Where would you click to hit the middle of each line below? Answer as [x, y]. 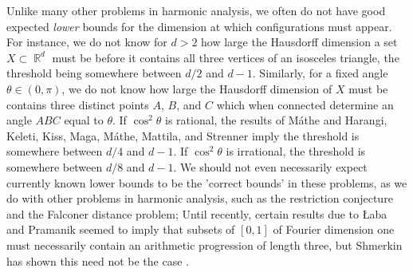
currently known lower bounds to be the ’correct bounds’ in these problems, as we [207, 182]
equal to [84, 120]
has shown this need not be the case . [98, 260]
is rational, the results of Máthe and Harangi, [276, 120]
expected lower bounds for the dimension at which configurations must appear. [199, 26]
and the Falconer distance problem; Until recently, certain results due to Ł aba [197, 213]
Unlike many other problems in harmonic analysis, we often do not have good [196, 10]
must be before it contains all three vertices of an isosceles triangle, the [226, 57]
